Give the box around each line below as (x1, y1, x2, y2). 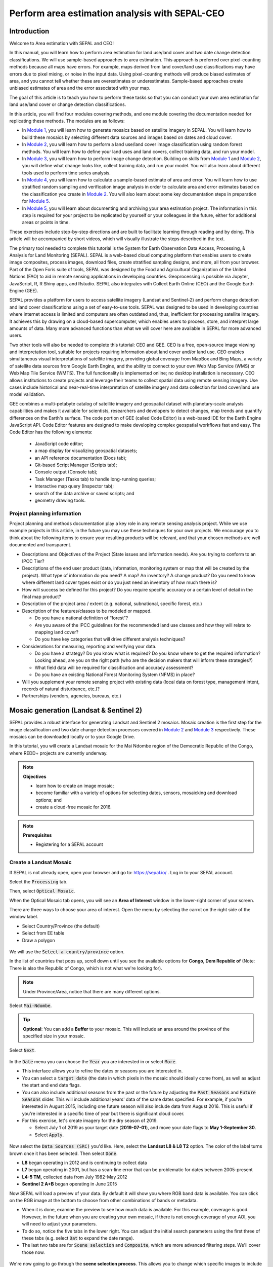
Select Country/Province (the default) (22, 923, 100, 929)
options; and (35, 797, 62, 803)
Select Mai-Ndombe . (9, 1002, 52, 1009)
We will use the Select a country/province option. (9, 949, 125, 955)
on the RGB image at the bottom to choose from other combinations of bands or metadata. (9, 1197, 198, 1203)
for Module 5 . (22, 198, 50, 204)
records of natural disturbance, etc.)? (22, 686, 100, 692)
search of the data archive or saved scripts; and (34, 490, 134, 496)
